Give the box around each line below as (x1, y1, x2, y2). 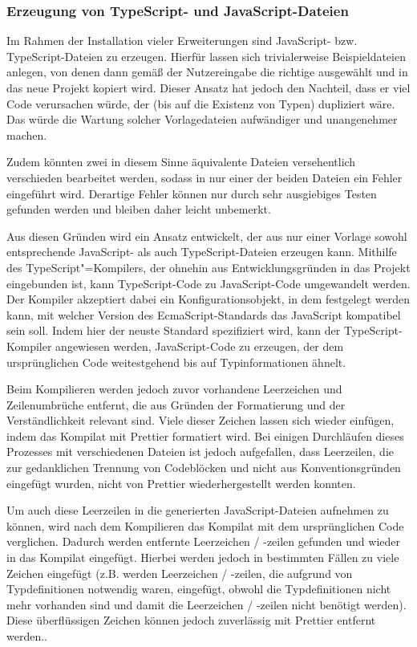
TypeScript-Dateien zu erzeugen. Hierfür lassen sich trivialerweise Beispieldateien (6, 47, 406, 64)
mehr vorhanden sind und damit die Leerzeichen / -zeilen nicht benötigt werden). (6, 596, 407, 612)
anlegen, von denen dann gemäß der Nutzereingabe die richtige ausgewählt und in (6, 63, 408, 80)
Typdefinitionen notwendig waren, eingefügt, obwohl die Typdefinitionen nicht (6, 580, 391, 597)
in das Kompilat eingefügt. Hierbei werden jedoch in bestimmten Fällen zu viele (6, 549, 399, 566)
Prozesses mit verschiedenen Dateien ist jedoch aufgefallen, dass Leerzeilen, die (6, 443, 395, 460)
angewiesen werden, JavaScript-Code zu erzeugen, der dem (55, 337, 344, 354)
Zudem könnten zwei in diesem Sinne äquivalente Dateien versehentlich (6, 153, 356, 170)
